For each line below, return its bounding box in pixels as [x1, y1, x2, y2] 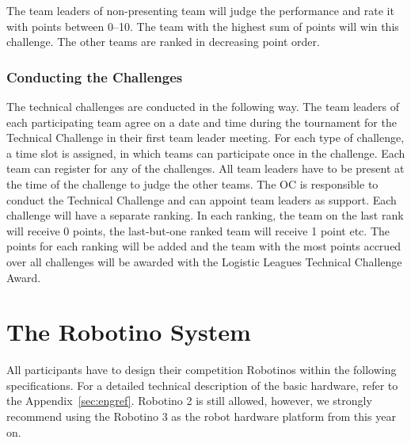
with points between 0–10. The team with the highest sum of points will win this [6, 17, 399, 34]
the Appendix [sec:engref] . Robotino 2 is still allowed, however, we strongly [6, 392, 372, 409]
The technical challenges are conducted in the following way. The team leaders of [6, 98, 400, 114]
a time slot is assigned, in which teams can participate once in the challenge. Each [6, 144, 405, 161]
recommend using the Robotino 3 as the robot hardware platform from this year [6, 408, 396, 425]
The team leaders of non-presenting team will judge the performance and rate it [6, 2, 394, 18]
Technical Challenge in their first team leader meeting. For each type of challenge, [6, 129, 405, 146]
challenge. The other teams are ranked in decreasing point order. [6, 33, 320, 50]
